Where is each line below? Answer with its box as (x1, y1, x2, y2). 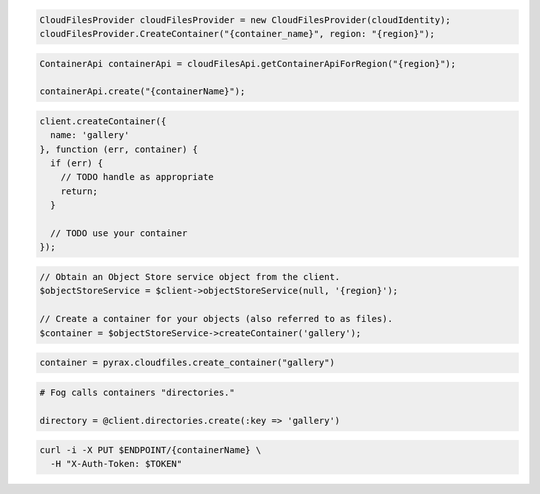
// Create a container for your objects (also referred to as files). (39, 313, 394, 325)
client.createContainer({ (39, 115, 167, 127)
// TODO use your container (50, 228, 188, 239)
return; (60, 185, 99, 197)
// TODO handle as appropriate (60, 171, 214, 183)
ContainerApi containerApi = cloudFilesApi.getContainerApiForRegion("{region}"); (39, 58, 457, 69)
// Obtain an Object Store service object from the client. (39, 271, 341, 283)
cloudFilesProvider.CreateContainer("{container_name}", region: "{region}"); (39, 28, 435, 39)
